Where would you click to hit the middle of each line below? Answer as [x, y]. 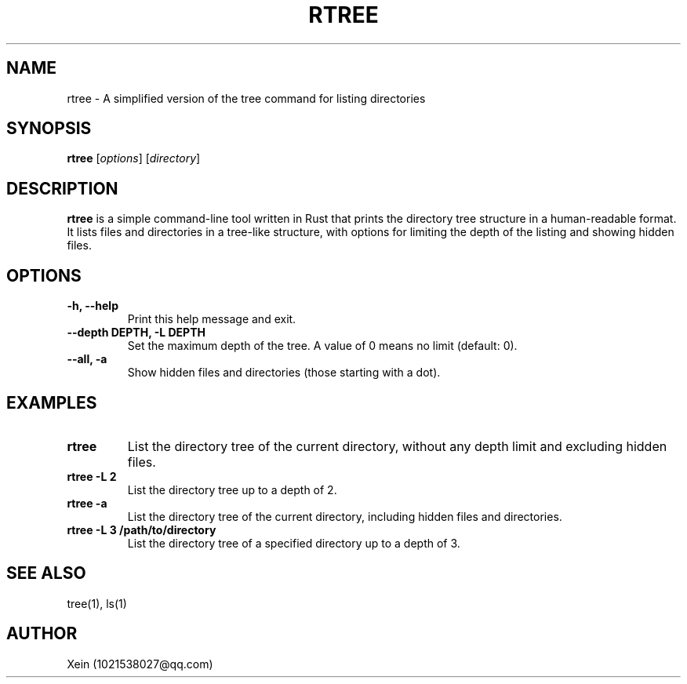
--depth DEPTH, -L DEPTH [136, 333]
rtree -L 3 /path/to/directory [142, 529]
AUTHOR [42, 634]
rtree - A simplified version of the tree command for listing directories [246, 98]
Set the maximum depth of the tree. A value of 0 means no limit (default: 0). [322, 346]
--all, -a [87, 359]
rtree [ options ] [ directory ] [134, 158]
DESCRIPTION [62, 188]
